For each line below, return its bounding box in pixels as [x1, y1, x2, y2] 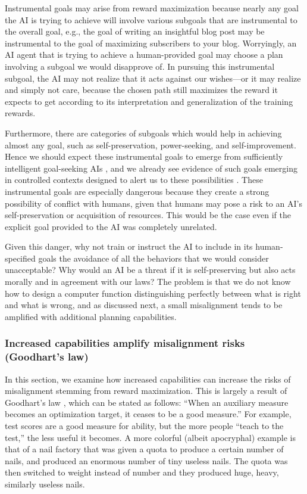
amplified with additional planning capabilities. [5, 310, 177, 322]
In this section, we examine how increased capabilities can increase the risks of [5, 372, 291, 385]
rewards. [5, 107, 36, 119]
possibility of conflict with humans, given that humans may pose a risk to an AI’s [5, 197, 302, 209]
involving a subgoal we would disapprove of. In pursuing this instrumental [5, 60, 275, 72]
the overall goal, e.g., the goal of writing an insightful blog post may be [5, 25, 265, 38]
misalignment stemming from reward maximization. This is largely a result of [5, 384, 287, 397]
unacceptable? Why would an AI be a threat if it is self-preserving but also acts [5, 263, 296, 276]
